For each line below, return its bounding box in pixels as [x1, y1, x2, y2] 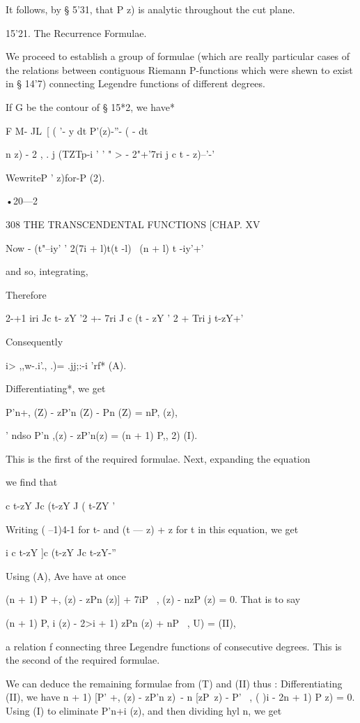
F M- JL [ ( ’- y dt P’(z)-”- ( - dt [6, 123, 148, 137]
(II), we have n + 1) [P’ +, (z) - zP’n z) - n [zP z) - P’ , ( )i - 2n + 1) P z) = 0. [6, 690, 355, 704]
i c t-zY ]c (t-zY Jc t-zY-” [6, 545, 116, 560]
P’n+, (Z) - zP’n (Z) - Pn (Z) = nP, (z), [6, 404, 178, 419]
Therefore [6, 287, 47, 301]
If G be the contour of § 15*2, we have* [6, 99, 175, 114]
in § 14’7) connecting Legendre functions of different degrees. [6, 76, 265, 91]
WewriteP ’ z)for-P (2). [6, 170, 105, 184]
